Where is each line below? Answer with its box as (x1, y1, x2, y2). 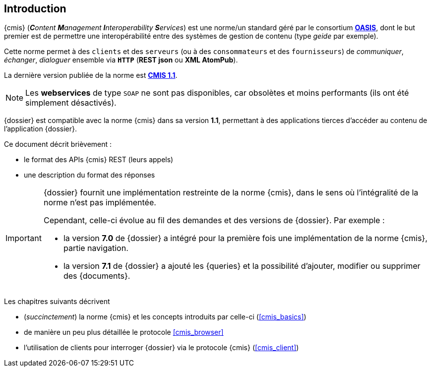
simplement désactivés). (25, 98, 117, 108)
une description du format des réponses (24, 171, 155, 180)
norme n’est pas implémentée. (43, 197, 156, 208)
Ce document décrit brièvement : (4, 140, 112, 149)
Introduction (4, 2, 66, 15)
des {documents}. (63, 271, 130, 281)
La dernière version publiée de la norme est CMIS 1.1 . (4, 71, 178, 80)
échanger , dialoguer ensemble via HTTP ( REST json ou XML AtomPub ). (4, 56, 238, 64)
